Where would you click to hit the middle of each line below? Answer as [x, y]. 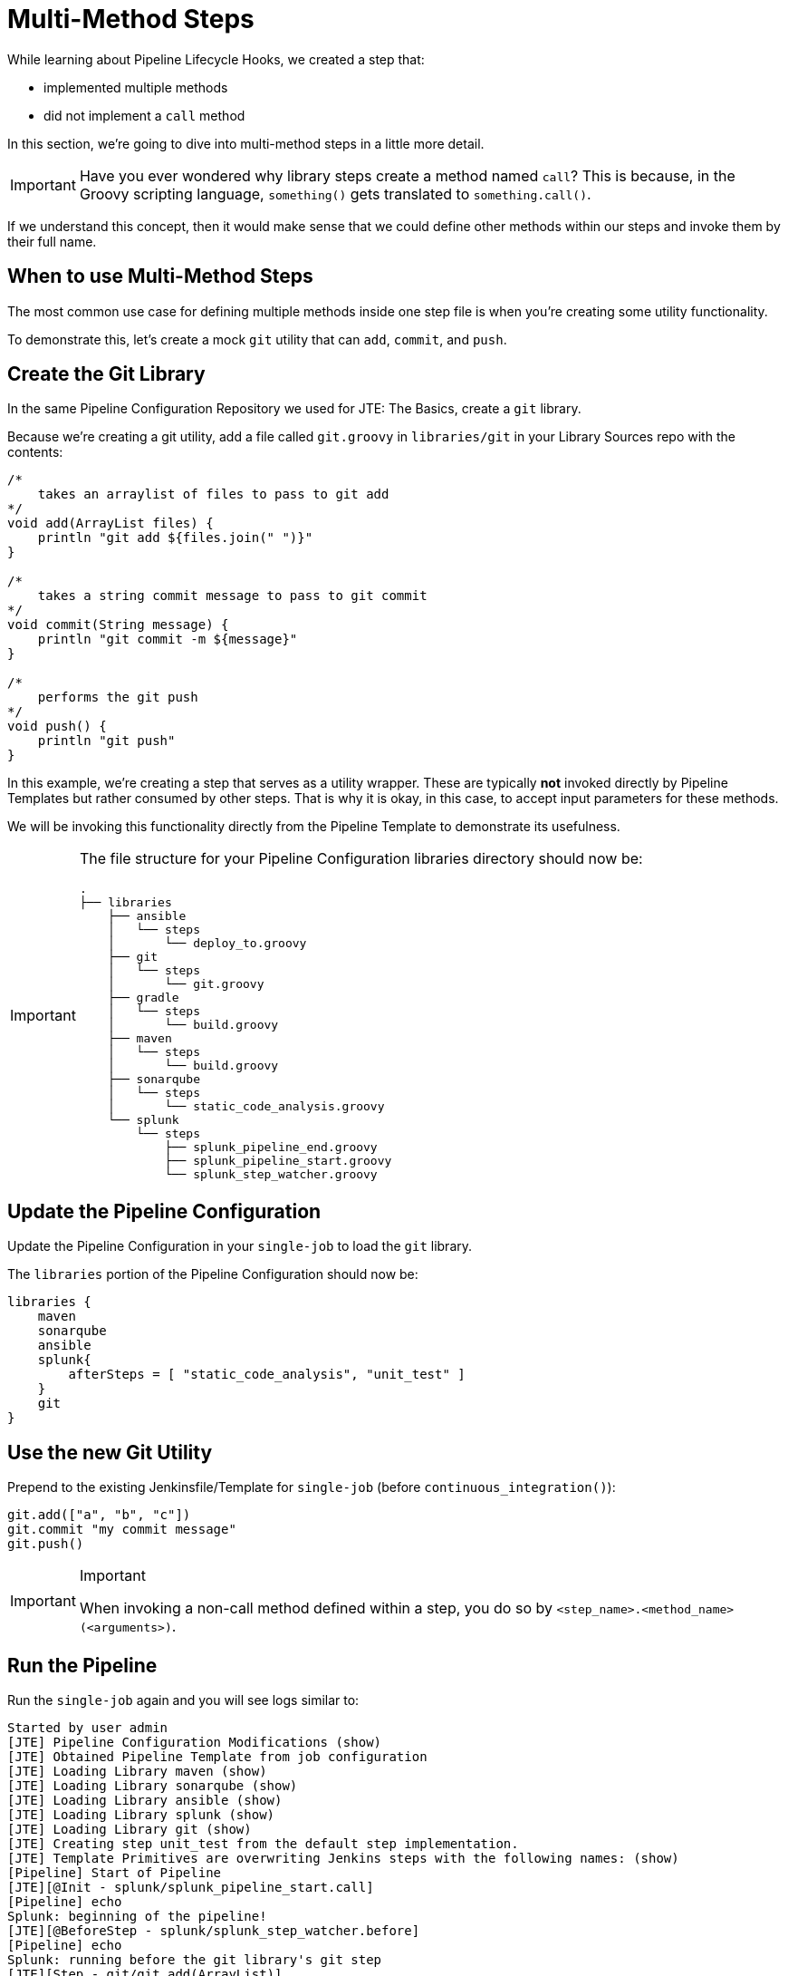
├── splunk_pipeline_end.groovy [271, 1148]
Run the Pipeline [82, 1665]
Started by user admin [88, 1727]
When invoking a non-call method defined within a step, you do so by [316, 1608]
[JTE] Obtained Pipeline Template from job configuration [217, 1756]
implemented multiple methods [136, 87]
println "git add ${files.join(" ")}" [175, 538]
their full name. [52, 241]
